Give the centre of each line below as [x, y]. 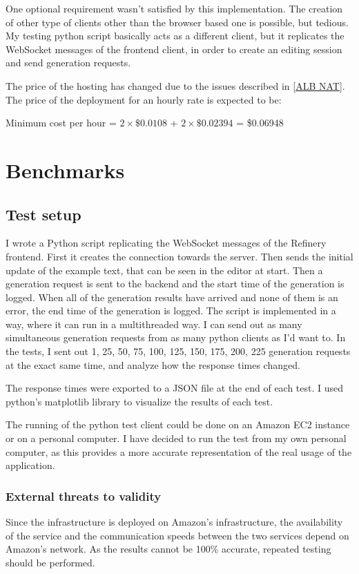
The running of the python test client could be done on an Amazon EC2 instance [178, 424]
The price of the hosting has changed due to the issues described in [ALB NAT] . [175, 85]
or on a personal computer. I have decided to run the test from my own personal [176, 438]
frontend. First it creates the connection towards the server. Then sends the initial [179, 256]
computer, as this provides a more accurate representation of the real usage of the [179, 451]
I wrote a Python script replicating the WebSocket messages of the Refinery [166, 243]
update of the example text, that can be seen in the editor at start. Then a [164, 270]
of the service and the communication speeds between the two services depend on [177, 535]
